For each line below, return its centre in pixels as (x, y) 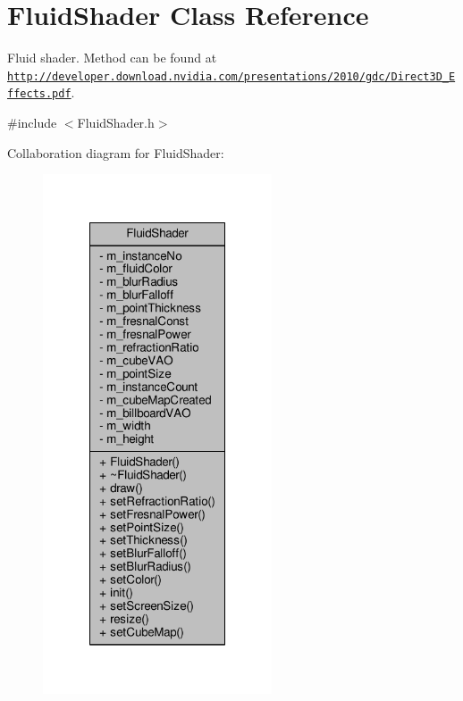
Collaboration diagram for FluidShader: (116, 152)
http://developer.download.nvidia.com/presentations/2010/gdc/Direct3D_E (231, 76)
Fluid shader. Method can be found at (112, 58)
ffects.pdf (39, 94)
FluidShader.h (116, 123)
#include (32, 123)
